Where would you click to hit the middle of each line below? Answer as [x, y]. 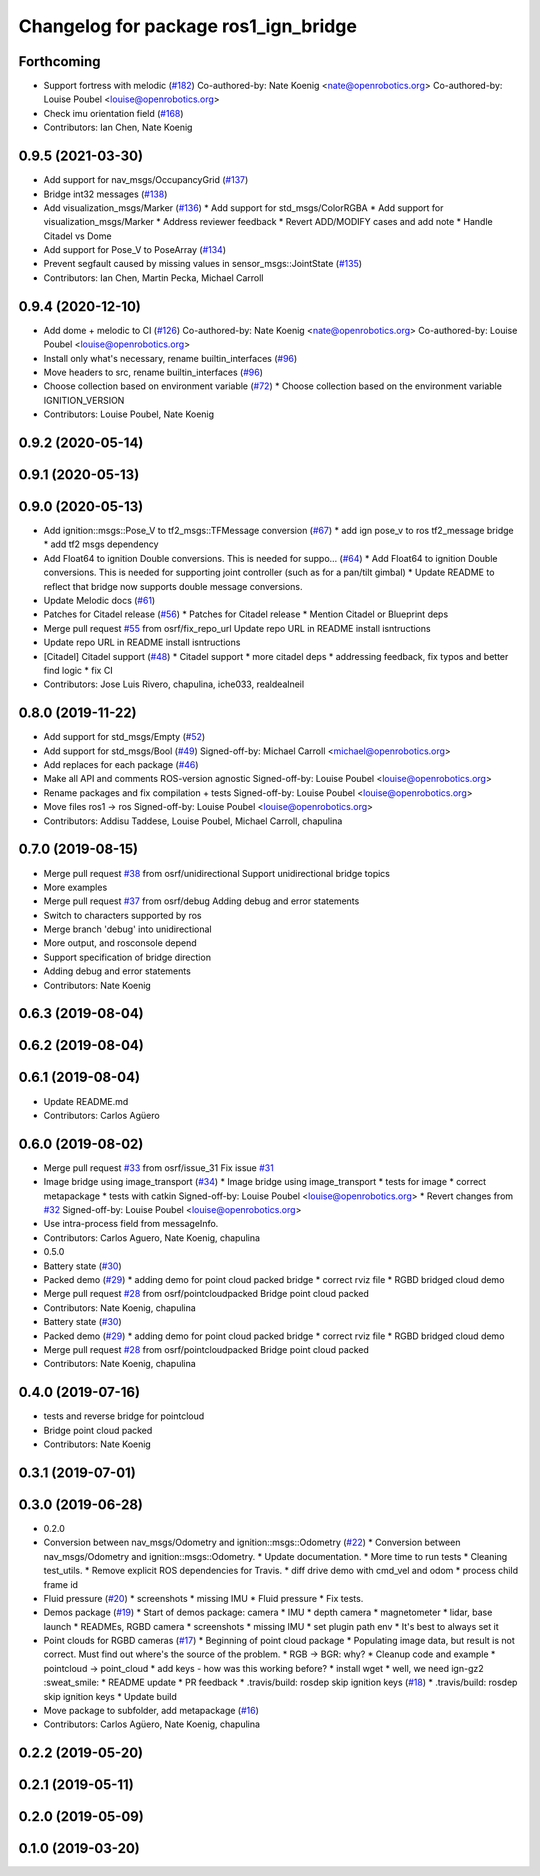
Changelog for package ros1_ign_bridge [187, 26]
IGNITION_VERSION [84, 400]
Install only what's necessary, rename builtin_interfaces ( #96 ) [170, 358]
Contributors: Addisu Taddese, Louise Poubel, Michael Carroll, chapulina [193, 821]
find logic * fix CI [78, 670]
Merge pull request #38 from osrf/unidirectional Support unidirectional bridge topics [216, 873]
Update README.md [86, 1101]
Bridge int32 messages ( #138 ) [105, 194]
